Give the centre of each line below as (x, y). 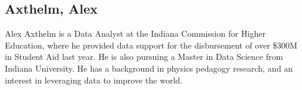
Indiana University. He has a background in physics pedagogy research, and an (149, 68)
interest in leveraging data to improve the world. (94, 80)
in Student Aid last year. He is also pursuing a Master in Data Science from (144, 57)
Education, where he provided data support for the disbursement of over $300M (151, 45)
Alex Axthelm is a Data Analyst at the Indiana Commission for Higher (135, 33)
